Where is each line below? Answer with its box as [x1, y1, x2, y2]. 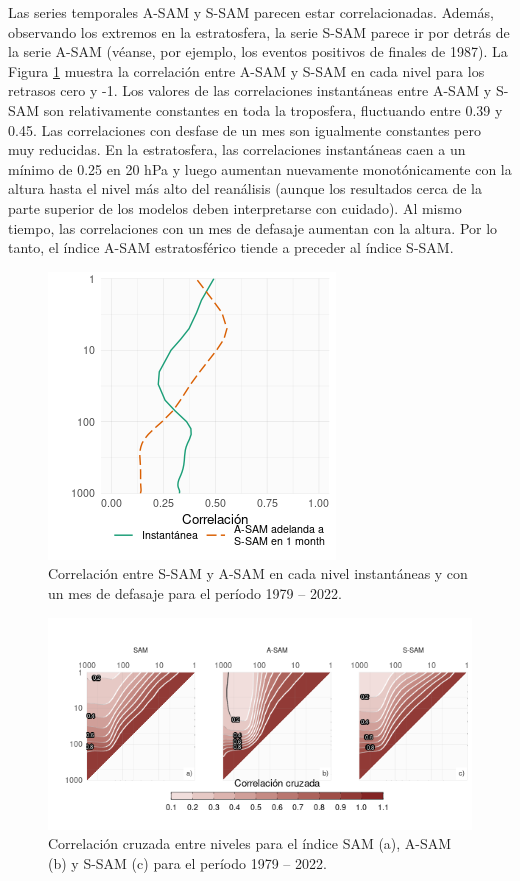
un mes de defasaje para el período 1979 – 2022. [48, 582, 342, 603]
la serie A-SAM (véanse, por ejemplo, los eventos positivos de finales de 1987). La [8, 41, 508, 62]
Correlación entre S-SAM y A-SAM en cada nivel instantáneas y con [48, 563, 468, 584]
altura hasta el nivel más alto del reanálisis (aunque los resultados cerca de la [8, 178, 482, 199]
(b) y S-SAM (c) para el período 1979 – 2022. [48, 852, 327, 873]
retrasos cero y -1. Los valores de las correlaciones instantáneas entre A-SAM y [8, 80, 492, 101]
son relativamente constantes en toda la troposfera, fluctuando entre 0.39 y [43, 99, 503, 120]
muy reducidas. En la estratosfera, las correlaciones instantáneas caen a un [8, 139, 466, 160]
